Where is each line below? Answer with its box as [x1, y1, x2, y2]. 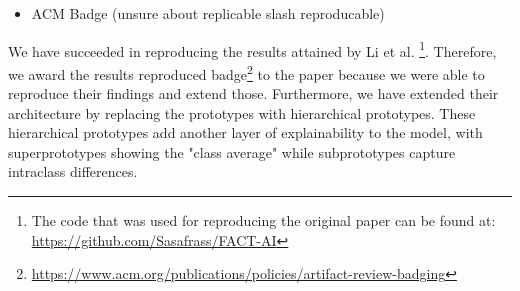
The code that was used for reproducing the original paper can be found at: [31, 210, 496, 231]
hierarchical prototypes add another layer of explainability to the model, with [8, 122, 483, 143]
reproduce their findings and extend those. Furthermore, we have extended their [8, 83, 499, 104]
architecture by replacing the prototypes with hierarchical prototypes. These [8, 102, 476, 123]
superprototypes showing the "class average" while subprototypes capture [8, 141, 456, 162]
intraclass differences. [8, 161, 138, 182]
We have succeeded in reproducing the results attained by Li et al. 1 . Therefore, [8, 37, 497, 61]
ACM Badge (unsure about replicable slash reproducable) [31, 3, 385, 23]
